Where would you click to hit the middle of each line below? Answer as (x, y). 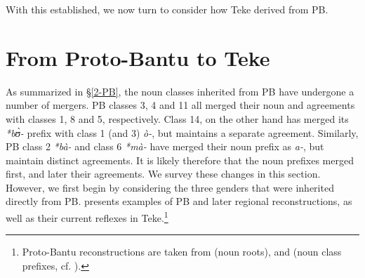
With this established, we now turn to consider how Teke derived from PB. (167, 9)
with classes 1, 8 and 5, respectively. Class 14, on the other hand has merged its (177, 118)
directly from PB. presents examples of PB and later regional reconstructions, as (179, 201)
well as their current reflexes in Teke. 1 (87, 217)
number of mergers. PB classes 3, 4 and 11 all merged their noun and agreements (180, 105)
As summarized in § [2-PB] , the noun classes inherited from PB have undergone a (180, 91)
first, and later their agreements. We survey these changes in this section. (163, 174)
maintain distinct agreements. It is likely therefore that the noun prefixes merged (180, 160)
